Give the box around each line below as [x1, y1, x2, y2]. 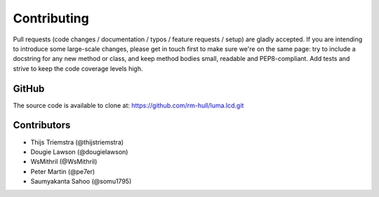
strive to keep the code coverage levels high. [13, 64, 143, 73]
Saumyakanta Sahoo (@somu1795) [30, 177, 132, 186]
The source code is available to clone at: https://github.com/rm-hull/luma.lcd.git [13, 101, 244, 109]
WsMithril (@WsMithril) [30, 158, 98, 166]
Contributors [13, 119, 71, 131]
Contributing [13, 11, 89, 26]
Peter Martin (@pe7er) [30, 167, 95, 175]
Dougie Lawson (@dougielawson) [30, 147, 128, 156]
